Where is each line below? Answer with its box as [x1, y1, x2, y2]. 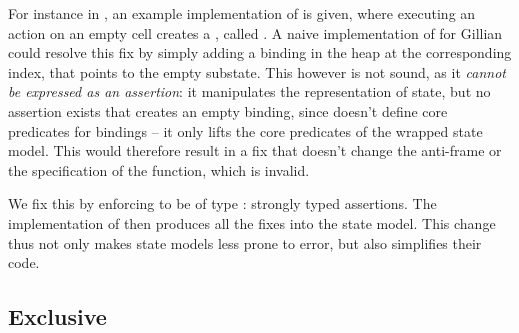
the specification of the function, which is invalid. [8, 159, 310, 180]
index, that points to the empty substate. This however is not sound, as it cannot [8, 61, 506, 82]
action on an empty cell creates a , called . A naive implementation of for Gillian [8, 22, 503, 43]
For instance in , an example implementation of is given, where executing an [8, 3, 476, 23]
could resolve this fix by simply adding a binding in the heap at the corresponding [8, 42, 512, 63]
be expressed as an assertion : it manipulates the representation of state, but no [8, 81, 491, 102]
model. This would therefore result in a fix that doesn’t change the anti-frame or [8, 140, 502, 161]
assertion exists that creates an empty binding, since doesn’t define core [8, 100, 448, 121]
